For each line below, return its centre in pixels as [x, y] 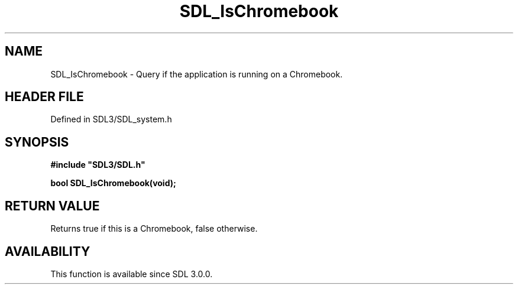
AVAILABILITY [48, 251]
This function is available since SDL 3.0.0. [132, 274]
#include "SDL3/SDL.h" [98, 165]
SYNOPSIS [37, 142]
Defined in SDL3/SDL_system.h [111, 119]
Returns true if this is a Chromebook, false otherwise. [154, 229]
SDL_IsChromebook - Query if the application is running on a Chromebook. [197, 74]
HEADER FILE [44, 97]
